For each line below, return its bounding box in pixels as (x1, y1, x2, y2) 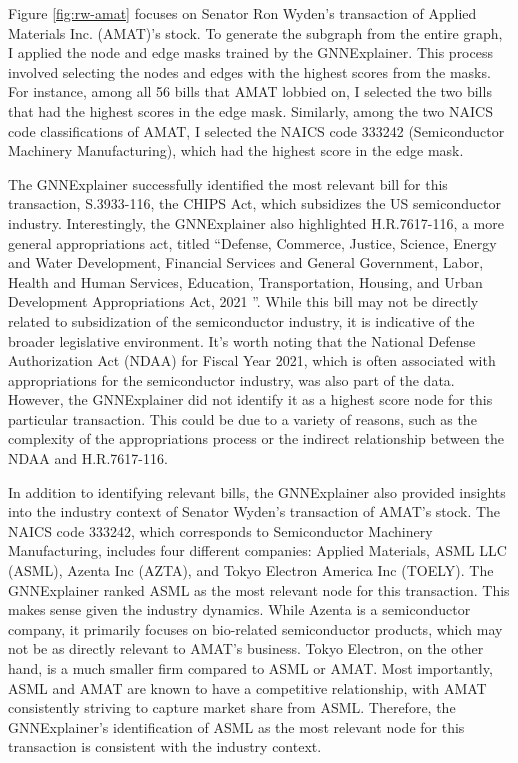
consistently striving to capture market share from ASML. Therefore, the (8, 697, 456, 718)
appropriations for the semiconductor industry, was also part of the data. (8, 369, 455, 390)
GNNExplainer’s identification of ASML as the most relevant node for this (8, 716, 465, 737)
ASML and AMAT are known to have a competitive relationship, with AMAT (8, 677, 487, 698)
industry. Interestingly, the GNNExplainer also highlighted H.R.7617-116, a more (8, 212, 504, 233)
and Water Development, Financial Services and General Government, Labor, (8, 252, 484, 273)
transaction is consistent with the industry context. (8, 736, 322, 757)
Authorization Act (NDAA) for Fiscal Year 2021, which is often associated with (8, 350, 496, 371)
